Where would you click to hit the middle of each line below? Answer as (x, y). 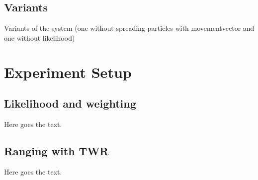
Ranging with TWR (56, 150)
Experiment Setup (68, 72)
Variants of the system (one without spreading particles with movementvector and (129, 28)
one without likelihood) (40, 37)
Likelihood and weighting (70, 103)
